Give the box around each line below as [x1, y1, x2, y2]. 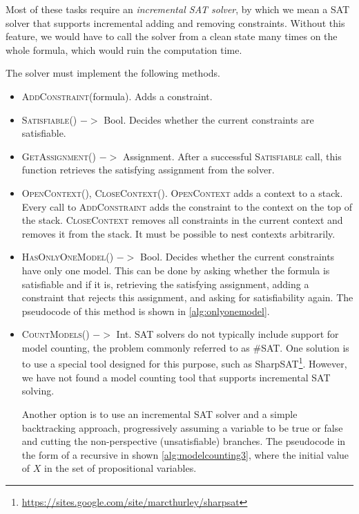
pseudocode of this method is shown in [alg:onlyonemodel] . [21, 303, 270, 318]
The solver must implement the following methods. [6, 66, 220, 80]
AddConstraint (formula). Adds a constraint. [21, 88, 213, 103]
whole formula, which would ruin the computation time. [6, 42, 242, 57]
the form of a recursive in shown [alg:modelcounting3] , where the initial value [21, 447, 349, 461]
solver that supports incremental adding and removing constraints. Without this [6, 15, 345, 30]
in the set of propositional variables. [44, 461, 197, 475]
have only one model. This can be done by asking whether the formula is [21, 263, 330, 277]
